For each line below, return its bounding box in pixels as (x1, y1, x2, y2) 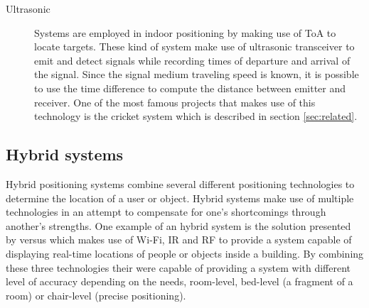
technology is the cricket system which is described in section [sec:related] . (34, 109, 358, 123)
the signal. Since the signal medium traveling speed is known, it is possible (34, 67, 359, 82)
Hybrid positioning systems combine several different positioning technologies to (6, 176, 355, 191)
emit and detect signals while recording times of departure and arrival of (34, 53, 351, 67)
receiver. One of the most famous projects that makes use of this (34, 94, 316, 109)
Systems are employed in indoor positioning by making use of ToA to (34, 25, 336, 40)
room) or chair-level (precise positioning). (6, 287, 186, 302)
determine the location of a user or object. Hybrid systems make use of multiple (6, 190, 354, 205)
